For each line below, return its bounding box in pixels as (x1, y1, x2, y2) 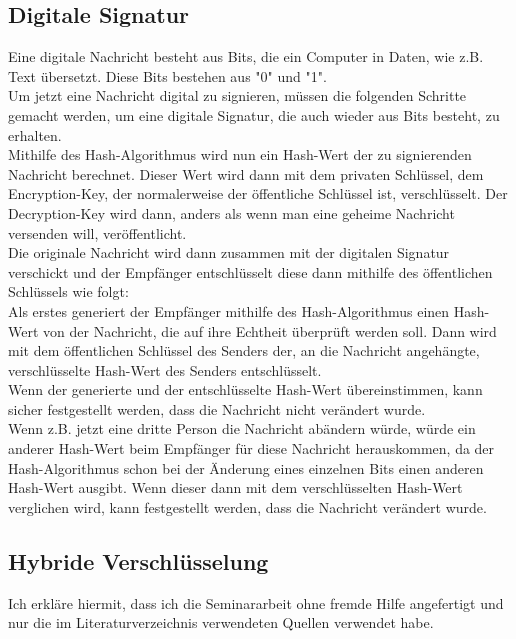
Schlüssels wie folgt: (8, 281, 129, 302)
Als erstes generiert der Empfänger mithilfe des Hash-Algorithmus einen (8, 300, 450, 321)
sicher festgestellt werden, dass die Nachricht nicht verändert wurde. (8, 398, 426, 419)
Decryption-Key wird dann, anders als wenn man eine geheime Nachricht (8, 202, 455, 223)
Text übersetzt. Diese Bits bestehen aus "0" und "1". (8, 65, 327, 86)
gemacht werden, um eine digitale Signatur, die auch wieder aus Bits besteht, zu (8, 104, 500, 125)
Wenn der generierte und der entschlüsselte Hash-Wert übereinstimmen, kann (8, 379, 483, 400)
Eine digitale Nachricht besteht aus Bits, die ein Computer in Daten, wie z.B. (8, 46, 484, 67)
